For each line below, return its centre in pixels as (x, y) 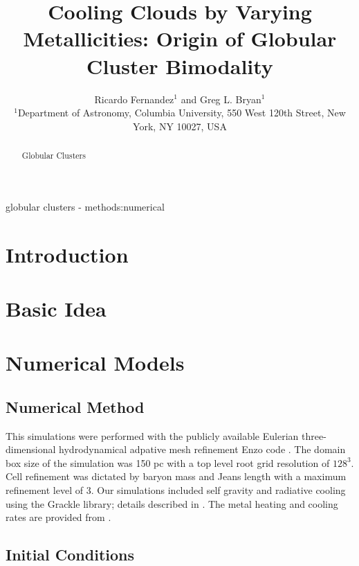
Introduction (67, 254)
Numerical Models (95, 363)
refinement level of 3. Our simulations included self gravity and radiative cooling (176, 490)
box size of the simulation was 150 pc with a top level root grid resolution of (168, 462)
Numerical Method (75, 406)
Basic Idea (56, 308)
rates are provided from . (58, 517)
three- (314, 435)
